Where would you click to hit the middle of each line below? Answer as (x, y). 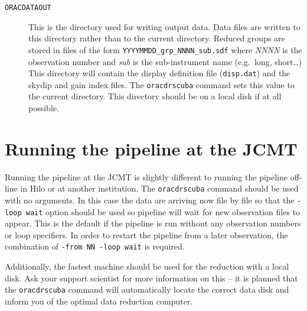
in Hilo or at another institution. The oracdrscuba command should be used (159, 188)
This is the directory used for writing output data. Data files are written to (164, 26)
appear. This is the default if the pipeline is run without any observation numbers (153, 223)
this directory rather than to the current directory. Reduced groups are (157, 38)
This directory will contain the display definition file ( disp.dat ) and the (159, 73)
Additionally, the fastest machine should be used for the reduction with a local (147, 266)
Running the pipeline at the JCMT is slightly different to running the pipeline (146, 176)
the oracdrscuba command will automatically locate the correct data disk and (147, 289)
